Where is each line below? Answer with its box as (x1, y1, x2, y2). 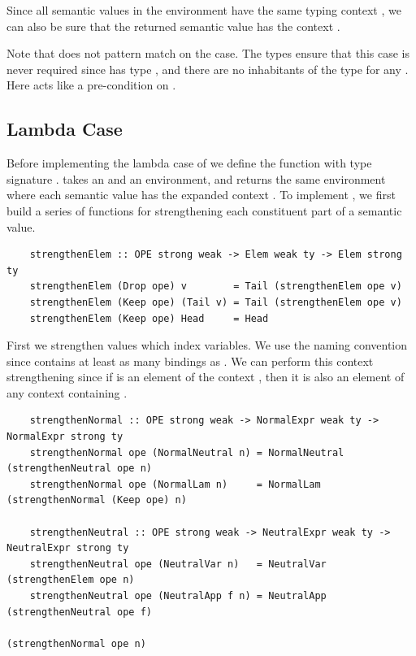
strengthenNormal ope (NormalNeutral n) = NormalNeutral (29, 446, 344, 458)
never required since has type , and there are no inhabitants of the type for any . (6, 60, 409, 77)
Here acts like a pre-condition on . (6, 76, 176, 93)
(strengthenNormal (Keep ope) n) (6, 494, 187, 506)
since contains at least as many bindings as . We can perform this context (6, 352, 374, 369)
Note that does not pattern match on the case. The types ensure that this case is (6, 45, 409, 62)
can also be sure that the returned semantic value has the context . (6, 17, 340, 34)
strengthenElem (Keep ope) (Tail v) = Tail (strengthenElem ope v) (29, 296, 402, 308)
